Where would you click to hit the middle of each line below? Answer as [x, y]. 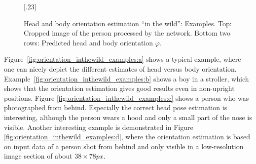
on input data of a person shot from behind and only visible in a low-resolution [124, 146]
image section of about [38, 156]
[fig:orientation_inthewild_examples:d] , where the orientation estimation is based [127, 137]
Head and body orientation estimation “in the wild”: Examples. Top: [128, 23]
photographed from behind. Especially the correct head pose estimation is [116, 107]
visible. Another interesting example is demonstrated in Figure [99, 127]
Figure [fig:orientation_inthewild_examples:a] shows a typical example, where [123, 59]
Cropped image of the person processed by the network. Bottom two [127, 33]
